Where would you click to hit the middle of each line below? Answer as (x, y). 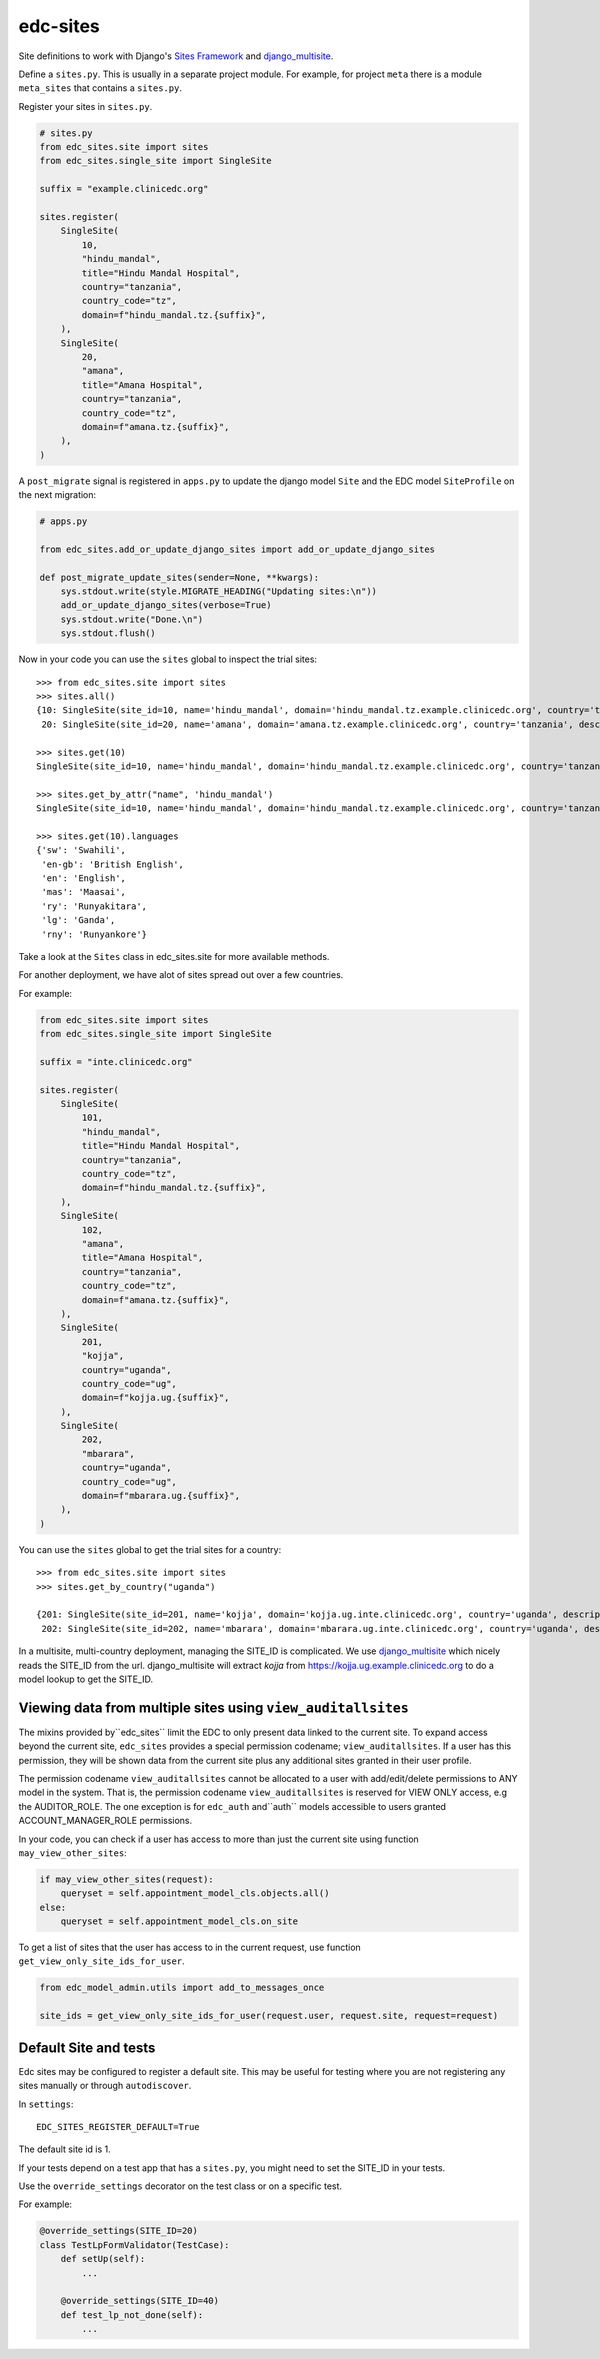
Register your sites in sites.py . (85, 106)
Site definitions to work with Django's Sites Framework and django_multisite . (176, 56)
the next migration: (57, 495)
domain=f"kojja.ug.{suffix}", (155, 1398)
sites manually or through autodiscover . (105, 2086)
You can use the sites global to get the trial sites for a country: (150, 1549)
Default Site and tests (87, 2047)
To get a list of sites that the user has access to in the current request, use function (190, 1947)
